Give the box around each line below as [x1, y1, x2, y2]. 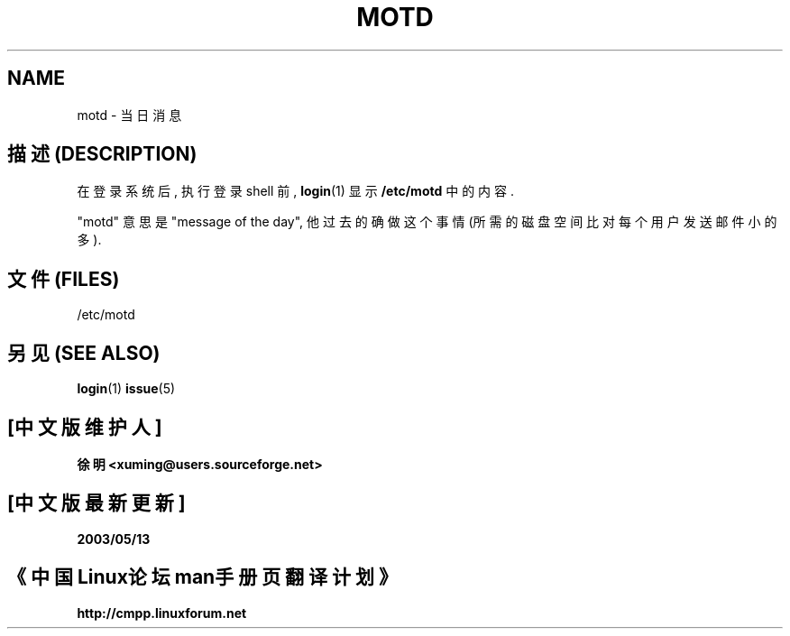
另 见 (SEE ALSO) [7, 341, 161, 364]
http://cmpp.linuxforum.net [77, 604, 247, 621]
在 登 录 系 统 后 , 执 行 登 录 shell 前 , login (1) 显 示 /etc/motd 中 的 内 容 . [77, 183, 515, 199]
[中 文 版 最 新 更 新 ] [7, 492, 186, 515]
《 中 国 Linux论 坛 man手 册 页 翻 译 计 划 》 [7, 566, 399, 589]
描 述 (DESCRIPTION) [7, 143, 197, 166]
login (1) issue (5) [77, 381, 176, 397]
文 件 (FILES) [7, 267, 120, 290]
